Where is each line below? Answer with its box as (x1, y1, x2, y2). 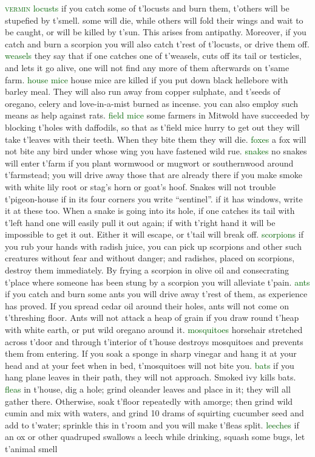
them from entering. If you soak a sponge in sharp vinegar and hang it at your (5, 347, 297, 360)
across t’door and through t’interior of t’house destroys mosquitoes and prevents (5, 335, 303, 348)
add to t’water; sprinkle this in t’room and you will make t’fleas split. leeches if (5, 418, 299, 431)
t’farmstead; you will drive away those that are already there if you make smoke (5, 168, 302, 181)
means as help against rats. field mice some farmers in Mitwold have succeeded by (5, 109, 310, 122)
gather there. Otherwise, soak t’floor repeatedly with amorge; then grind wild (5, 394, 293, 407)
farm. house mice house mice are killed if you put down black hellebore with (5, 73, 288, 86)
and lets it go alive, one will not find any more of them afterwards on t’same (5, 61, 290, 74)
